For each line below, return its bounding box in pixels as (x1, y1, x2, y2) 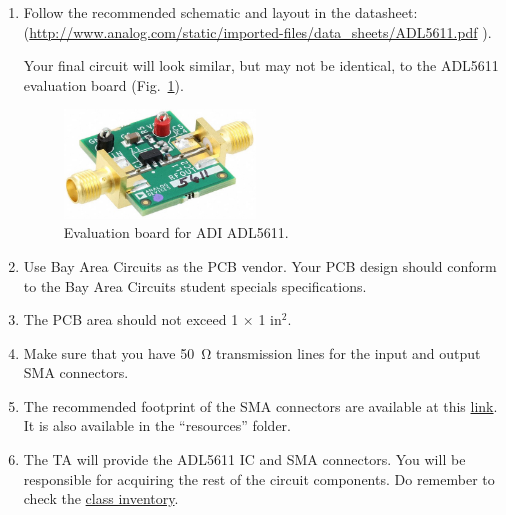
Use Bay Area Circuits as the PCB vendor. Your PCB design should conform (23, 255, 497, 276)
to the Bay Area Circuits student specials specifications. (23, 275, 367, 296)
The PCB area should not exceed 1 (23, 309, 239, 330)
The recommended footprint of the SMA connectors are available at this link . (23, 395, 498, 416)
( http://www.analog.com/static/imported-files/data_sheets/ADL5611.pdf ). (23, 21, 492, 42)
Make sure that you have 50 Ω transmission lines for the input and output (23, 342, 481, 363)
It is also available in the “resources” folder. (23, 415, 291, 436)
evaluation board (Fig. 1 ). (23, 74, 184, 95)
